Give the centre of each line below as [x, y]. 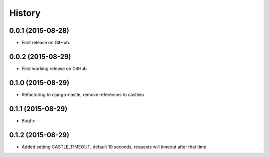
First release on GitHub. [46, 43]
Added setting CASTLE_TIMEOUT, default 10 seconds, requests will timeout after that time [114, 147]
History [25, 13]
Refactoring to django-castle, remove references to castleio [83, 94]
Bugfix [28, 120]
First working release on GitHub [54, 68]
